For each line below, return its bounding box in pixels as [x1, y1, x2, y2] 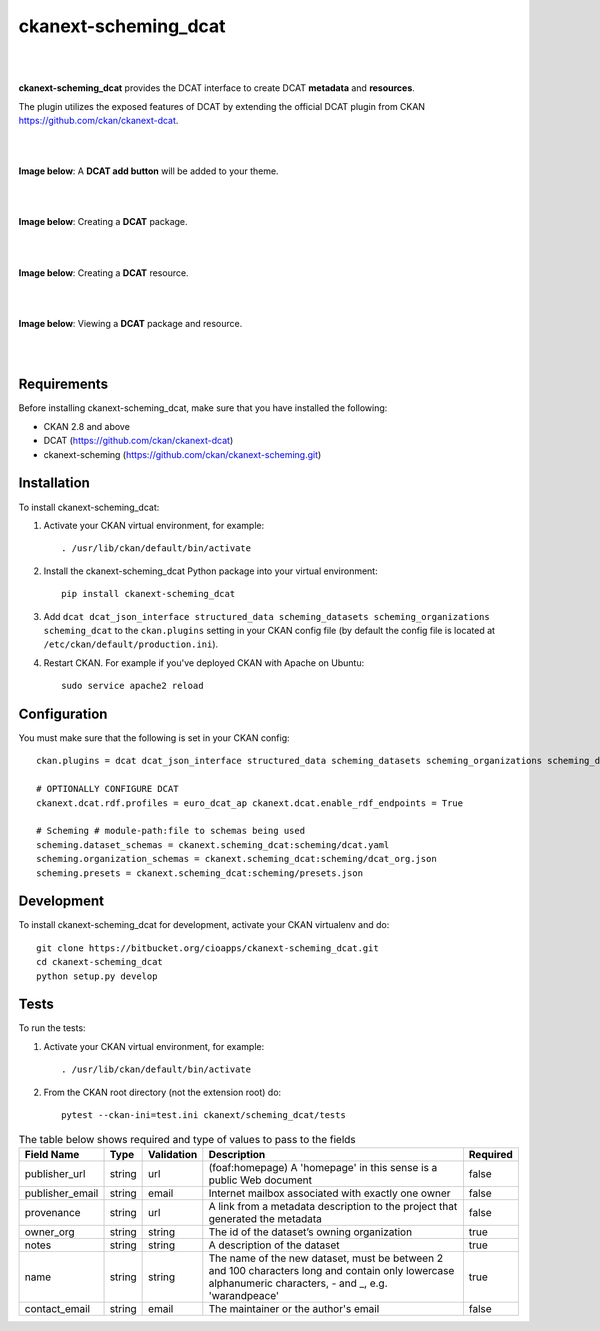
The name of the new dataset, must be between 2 [208, 1251, 444, 1265]
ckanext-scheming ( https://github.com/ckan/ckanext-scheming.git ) [43, 448, 322, 460]
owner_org [24, 1225, 75, 1239]
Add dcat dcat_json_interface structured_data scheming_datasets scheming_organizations [43, 610, 490, 622]
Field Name [24, 1147, 80, 1161]
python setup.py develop [36, 970, 158, 982]
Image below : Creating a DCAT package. [18, 216, 189, 228]
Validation [148, 1147, 198, 1161]
